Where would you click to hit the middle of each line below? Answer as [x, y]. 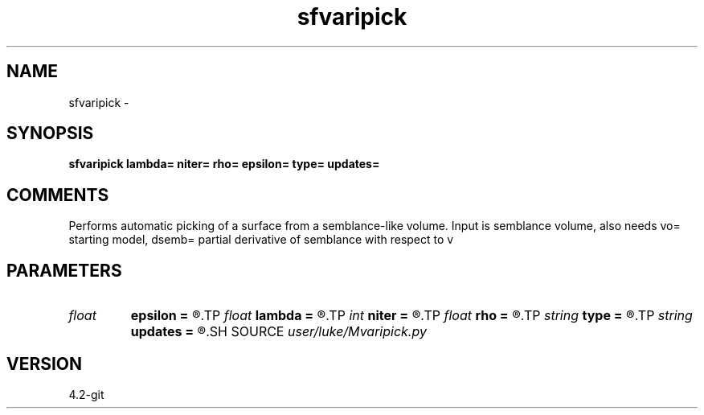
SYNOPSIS [50, 134]
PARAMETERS [64, 270]
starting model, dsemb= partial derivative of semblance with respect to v [261, 240]
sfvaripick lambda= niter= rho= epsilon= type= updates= [224, 164]
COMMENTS [58, 195]
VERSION [45, 364]
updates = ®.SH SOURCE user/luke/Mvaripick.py [278, 332]
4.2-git [86, 394]
